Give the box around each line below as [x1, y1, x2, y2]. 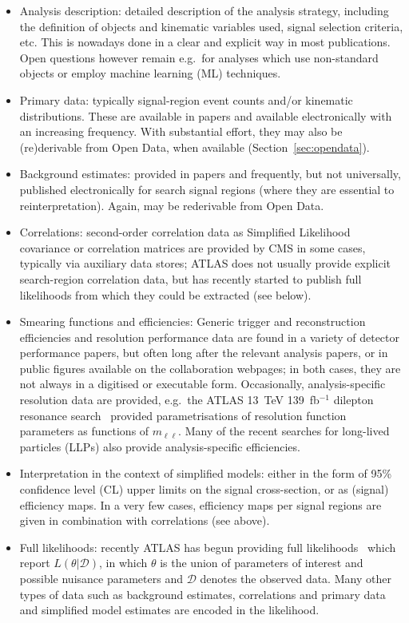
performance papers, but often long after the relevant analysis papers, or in [19, 344, 388, 361]
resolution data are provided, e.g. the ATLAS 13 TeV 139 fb [19, 391, 320, 408]
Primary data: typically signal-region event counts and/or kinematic [19, 91, 353, 108]
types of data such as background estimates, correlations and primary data [19, 585, 386, 602]
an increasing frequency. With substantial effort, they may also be [19, 123, 343, 140]
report [19, 554, 50, 571]
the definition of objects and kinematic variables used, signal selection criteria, [19, 18, 403, 34]
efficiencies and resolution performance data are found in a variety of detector [19, 328, 400, 345]
